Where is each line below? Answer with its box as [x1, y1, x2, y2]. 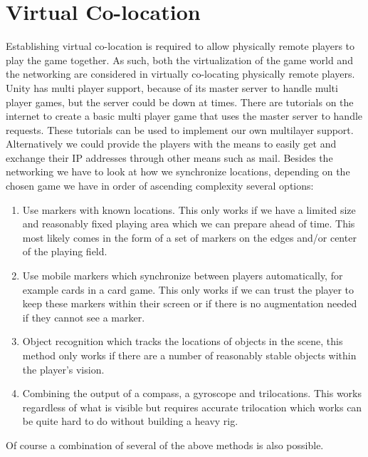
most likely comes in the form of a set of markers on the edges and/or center [22, 230, 357, 245]
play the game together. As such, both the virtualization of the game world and [6, 52, 353, 67]
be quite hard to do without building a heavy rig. [22, 414, 238, 428]
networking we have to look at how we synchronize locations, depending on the [6, 164, 350, 179]
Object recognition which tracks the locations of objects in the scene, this [22, 334, 343, 349]
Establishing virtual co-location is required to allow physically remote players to [6, 38, 355, 53]
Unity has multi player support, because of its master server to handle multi [6, 80, 338, 95]
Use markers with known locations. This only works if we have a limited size [22, 202, 356, 217]
